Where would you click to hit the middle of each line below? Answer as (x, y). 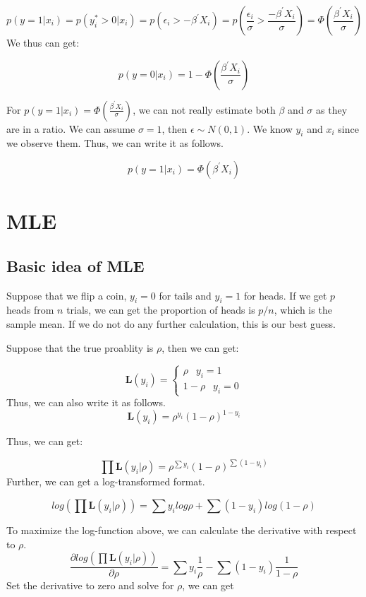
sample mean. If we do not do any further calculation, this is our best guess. (171, 323)
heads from (30, 310)
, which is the (303, 310)
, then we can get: (200, 347)
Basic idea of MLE (75, 265)
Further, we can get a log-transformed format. (106, 481)
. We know (270, 128)
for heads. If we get (285, 295)
